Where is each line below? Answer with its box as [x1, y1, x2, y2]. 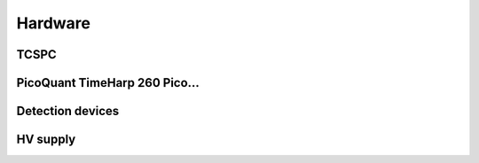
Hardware [16, 13, 90, 33]
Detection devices [16, 104, 120, 119]
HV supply [16, 132, 76, 147]
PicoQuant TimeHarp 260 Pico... [16, 75, 200, 90]
